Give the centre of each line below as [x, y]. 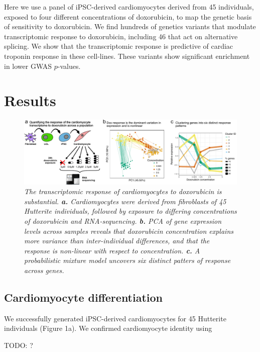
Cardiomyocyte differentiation [84, 297]
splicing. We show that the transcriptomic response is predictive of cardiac [119, 46]
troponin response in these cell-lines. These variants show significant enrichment [127, 56]
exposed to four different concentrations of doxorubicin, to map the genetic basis [128, 16]
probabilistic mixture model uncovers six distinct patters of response [127, 260]
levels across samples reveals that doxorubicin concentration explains [129, 231]
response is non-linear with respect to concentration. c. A [112, 250]
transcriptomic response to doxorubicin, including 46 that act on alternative [121, 36]
